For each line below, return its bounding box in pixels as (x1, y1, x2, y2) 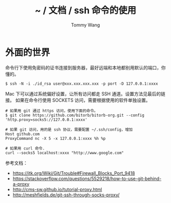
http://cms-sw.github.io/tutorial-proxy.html (12, 186, 102, 192)
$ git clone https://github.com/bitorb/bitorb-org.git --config (5, 113, 145, 118)
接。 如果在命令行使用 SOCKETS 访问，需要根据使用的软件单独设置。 (5, 97, 151, 103)
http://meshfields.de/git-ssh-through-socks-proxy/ (12, 192, 120, 198)
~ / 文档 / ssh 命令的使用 (35, 5, 136, 16)
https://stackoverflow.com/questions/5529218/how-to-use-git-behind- (12, 175, 162, 182)
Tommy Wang (71, 21, 100, 28)
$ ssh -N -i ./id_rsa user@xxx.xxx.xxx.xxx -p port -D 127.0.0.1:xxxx (5, 81, 158, 86)
